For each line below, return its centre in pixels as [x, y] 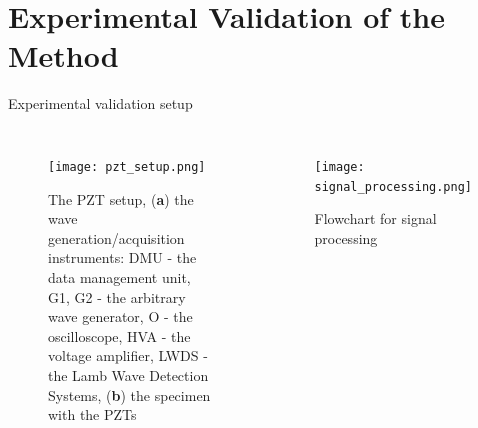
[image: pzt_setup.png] [127, 166]
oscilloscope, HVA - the [119, 335]
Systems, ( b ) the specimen [129, 394]
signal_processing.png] [393, 186]
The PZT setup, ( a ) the [121, 198]
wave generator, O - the [120, 316]
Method [63, 55]
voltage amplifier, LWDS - [128, 355]
